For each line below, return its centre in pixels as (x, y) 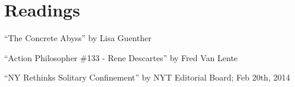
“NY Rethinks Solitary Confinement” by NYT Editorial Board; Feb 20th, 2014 (147, 77)
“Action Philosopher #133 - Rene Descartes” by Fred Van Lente (121, 57)
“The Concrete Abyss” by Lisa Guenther (78, 38)
